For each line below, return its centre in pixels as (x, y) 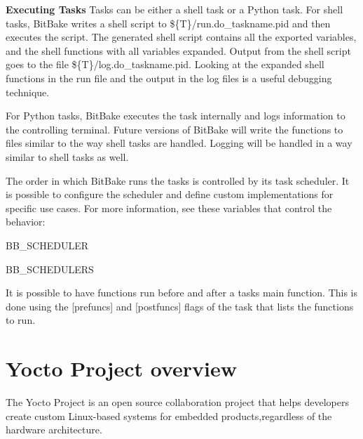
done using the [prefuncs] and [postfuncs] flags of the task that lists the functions (180, 306)
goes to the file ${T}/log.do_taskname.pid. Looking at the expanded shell (165, 64)
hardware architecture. (54, 430)
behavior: (26, 222)
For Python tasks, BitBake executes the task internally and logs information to (176, 116)
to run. (21, 320)
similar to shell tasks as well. (67, 156)
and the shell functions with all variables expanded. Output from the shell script (178, 50)
